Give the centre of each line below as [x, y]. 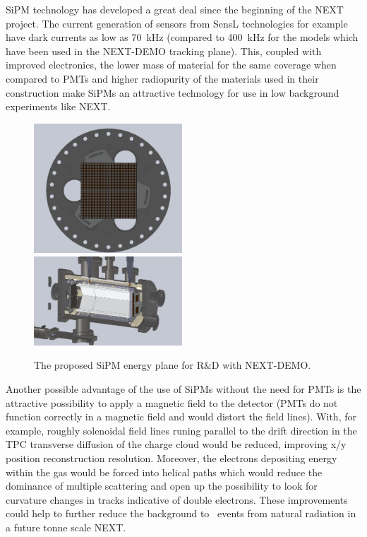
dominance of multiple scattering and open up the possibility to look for [162, 486]
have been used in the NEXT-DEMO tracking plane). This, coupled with [164, 51]
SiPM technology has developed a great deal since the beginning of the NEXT [175, 9]
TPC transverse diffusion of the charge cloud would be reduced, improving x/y [176, 444]
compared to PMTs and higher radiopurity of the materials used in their [162, 78]
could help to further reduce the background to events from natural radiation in [181, 513]
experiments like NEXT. [58, 106]
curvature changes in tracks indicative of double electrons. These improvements [177, 499]
